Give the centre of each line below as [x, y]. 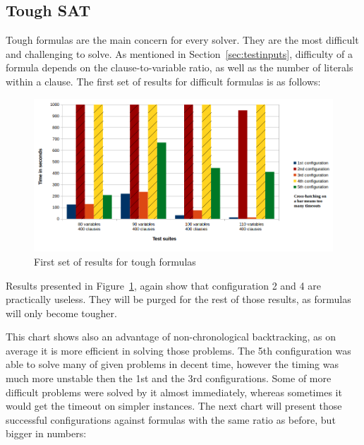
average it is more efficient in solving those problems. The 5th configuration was [178, 350]
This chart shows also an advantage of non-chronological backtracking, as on [171, 337]
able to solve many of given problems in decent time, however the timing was [172, 364]
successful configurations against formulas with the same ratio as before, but [171, 419]
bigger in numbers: [46, 433]
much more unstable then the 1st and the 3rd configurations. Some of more [169, 378]
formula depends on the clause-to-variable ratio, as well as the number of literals [180, 67]
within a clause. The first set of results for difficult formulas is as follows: [163, 81]
